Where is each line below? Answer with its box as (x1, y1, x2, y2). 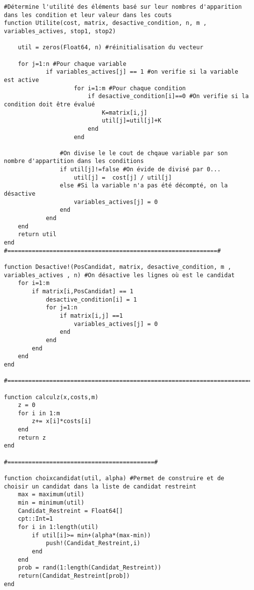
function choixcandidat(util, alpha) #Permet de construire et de (4, 475, 225, 482)
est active (4, 76, 39, 83)
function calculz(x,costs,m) (4, 393, 99, 401)
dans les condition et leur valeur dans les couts (4, 11, 172, 19)
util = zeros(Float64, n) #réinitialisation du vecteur (18, 44, 204, 51)
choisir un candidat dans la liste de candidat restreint (4, 483, 196, 490)
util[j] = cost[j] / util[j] (74, 174, 172, 181)
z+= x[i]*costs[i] (32, 418, 91, 425)
